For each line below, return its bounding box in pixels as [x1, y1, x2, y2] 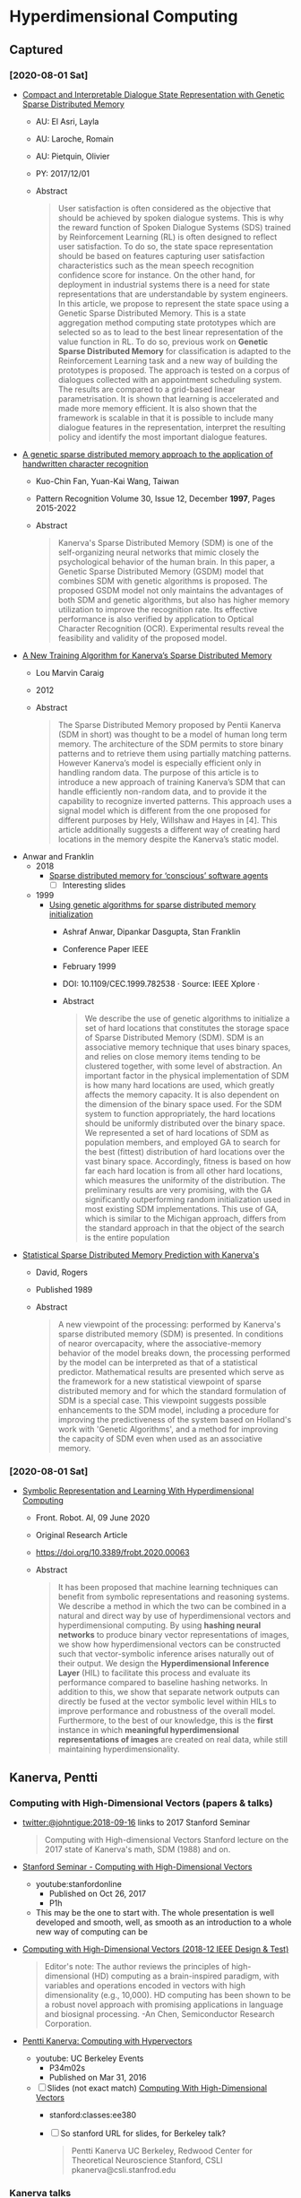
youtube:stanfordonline [35, 1878, 123, 1889]
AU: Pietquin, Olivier [35, 151, 110, 161]
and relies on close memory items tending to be [84, 1051, 262, 1061]
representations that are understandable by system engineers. [57, 289, 288, 299]
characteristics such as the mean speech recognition [57, 260, 254, 271]
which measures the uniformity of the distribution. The [84, 1174, 286, 1185]
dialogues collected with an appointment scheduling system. [57, 374, 282, 385]
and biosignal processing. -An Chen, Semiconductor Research [44, 2008, 275, 2019]
